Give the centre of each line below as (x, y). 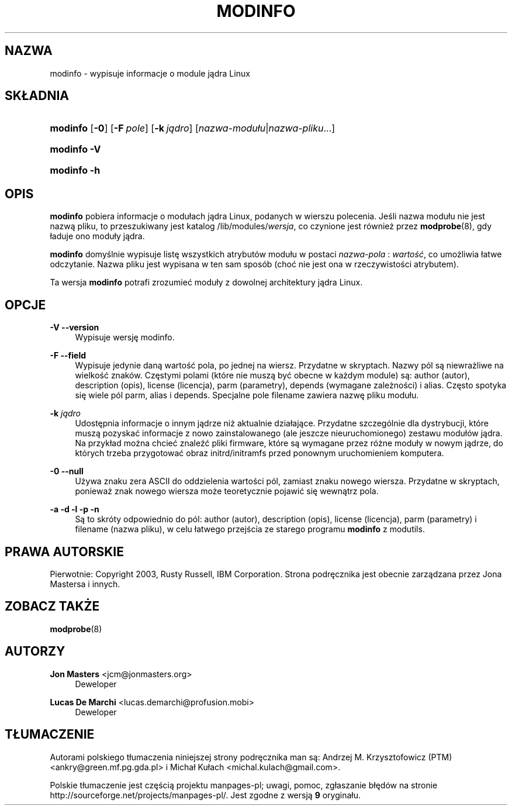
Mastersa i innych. (85, 584)
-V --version (75, 328)
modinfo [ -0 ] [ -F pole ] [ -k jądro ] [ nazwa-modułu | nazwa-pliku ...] (193, 128)
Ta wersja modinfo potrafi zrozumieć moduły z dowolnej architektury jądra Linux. (206, 282)
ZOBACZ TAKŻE (52, 606)
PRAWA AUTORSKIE (64, 552)
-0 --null (67, 471)
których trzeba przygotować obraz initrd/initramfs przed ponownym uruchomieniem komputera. (260, 453)
